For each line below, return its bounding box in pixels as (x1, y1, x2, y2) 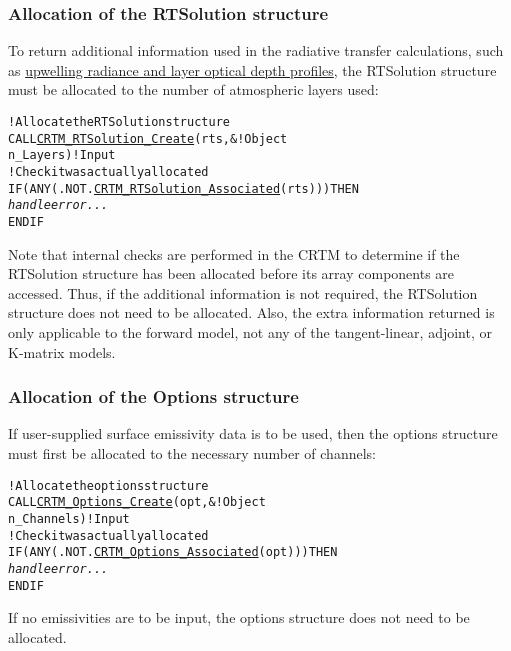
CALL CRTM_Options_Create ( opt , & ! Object (8, 495, 266, 510)
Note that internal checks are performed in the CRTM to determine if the (8, 243, 460, 264)
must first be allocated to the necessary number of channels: (8, 442, 376, 463)
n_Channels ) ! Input (8, 511, 130, 526)
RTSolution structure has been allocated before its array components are (8, 263, 455, 284)
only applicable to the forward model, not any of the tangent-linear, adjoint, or (8, 321, 492, 342)
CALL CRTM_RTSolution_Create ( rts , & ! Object (8, 131, 288, 146)
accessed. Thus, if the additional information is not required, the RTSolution (8, 282, 478, 303)
